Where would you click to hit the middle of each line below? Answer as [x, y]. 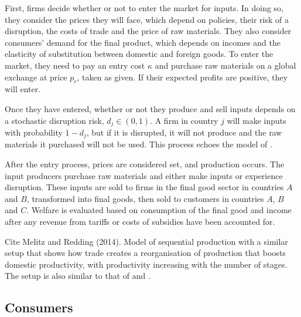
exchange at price [36, 77]
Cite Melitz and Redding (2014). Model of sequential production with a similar [146, 241]
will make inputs [256, 120]
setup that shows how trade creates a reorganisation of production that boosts [145, 253]
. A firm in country [184, 120]
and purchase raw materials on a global [225, 65]
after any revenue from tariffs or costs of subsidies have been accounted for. [140, 222]
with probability [34, 132]
